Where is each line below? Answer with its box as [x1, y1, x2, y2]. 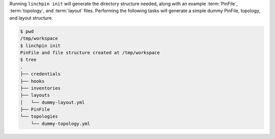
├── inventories [20, 85, 61, 91]
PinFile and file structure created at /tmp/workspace [20, 50, 160, 55]
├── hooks [20, 78, 45, 84]
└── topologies [20, 114, 58, 119]
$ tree [20, 57, 37, 63]
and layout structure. [9, 15, 53, 21]
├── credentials [20, 71, 61, 77]
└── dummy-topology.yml [31, 121, 90, 126]
